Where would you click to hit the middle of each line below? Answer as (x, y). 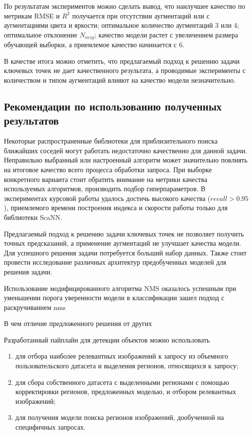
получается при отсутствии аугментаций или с (141, 15)
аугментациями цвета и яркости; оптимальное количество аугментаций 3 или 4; (122, 25)
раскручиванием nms (35, 307)
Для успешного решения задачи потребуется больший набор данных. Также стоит (125, 252)
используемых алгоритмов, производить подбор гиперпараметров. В (105, 189)
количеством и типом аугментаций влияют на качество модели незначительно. (120, 80)
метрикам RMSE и (32, 15)
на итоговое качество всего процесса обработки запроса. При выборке (108, 169)
